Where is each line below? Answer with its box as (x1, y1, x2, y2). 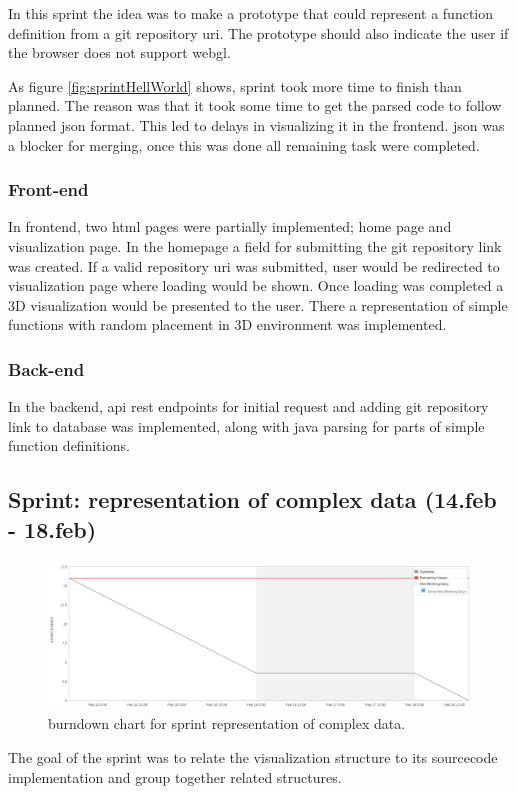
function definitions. (8, 435, 130, 456)
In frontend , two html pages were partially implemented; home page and (8, 216, 452, 237)
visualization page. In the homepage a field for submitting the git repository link (8, 235, 502, 256)
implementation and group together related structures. (8, 766, 342, 787)
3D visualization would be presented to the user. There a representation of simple (8, 294, 508, 315)
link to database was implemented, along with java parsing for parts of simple (8, 415, 485, 436)
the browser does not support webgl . (8, 42, 231, 63)
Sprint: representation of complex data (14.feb (8, 484, 497, 515)
